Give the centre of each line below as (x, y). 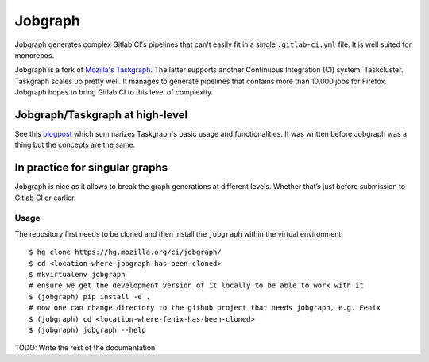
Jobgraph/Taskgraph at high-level (101, 115)
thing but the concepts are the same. (75, 145)
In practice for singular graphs (91, 168)
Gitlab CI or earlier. (45, 198)
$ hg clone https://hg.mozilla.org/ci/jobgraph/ (125, 252)
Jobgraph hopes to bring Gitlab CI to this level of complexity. (114, 92)
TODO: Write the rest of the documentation (85, 348)
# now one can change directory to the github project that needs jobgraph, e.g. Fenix (205, 308)
